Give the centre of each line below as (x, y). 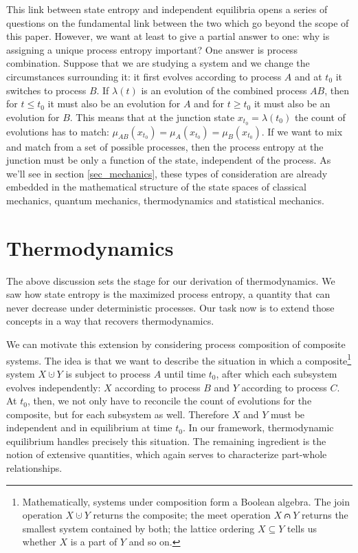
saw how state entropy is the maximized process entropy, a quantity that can (168, 294)
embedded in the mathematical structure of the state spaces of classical (156, 187)
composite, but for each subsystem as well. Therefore (118, 414)
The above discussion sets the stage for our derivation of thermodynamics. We (171, 280)
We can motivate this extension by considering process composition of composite (176, 344)
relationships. (34, 468)
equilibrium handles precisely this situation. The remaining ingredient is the (166, 441)
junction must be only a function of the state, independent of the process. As (169, 160)
